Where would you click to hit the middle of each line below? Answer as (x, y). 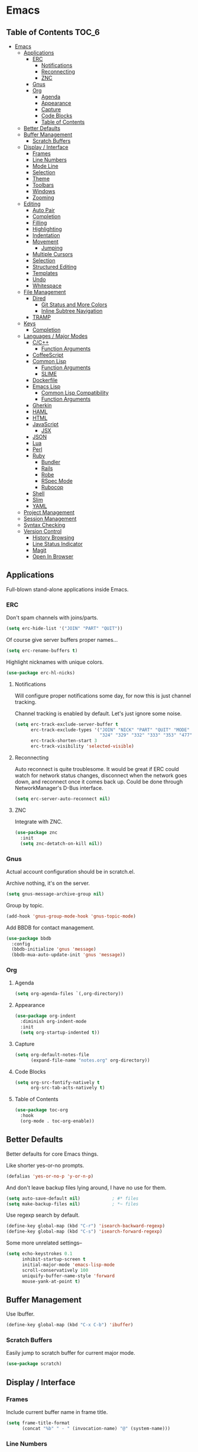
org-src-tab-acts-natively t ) (68, 1088)
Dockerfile (45, 380)
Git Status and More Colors (74, 305)
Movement (46, 242)
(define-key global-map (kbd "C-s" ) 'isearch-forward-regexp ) (84, 1232)
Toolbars (43, 185)
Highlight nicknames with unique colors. (55, 662)
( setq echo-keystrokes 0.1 (39, 1254)
